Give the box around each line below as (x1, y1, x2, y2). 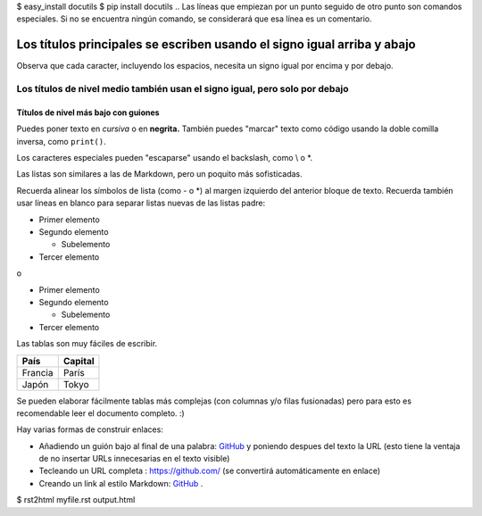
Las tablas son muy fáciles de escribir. (16, 338, 158, 349)
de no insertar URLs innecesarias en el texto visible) (38, 454, 230, 464)
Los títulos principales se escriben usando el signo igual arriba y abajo (16, 37, 416, 53)
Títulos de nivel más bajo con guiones (16, 107, 160, 118)
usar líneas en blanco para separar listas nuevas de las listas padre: (16, 197, 266, 209)
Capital (62, 354, 95, 367)
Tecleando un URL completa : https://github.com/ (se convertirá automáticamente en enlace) (38, 465, 381, 477)
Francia (21, 366, 54, 379)
